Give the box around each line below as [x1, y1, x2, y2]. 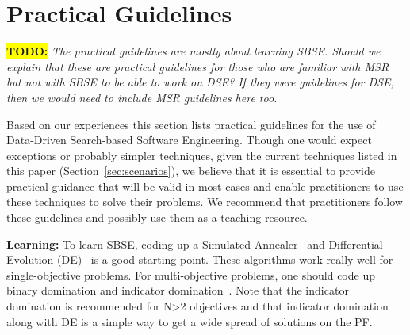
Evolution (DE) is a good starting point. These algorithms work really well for [6, 251, 393, 268]
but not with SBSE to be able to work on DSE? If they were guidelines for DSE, [6, 74, 394, 90]
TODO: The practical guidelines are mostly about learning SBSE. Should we [6, 43, 381, 59]
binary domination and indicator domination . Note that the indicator [6, 282, 349, 299]
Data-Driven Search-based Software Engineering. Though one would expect [6, 131, 372, 148]
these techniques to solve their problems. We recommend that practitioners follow [6, 193, 403, 210]
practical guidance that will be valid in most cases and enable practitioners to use [6, 177, 404, 194]
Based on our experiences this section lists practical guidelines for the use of [6, 116, 376, 132]
